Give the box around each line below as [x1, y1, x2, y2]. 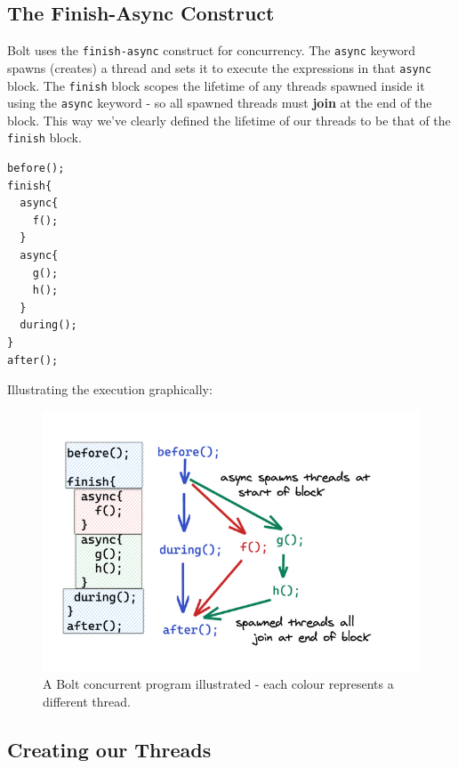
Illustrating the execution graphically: [7, 380, 213, 399]
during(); [20, 319, 77, 332]
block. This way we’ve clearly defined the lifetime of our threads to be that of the [7, 110, 451, 129]
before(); [7, 162, 65, 175]
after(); [7, 353, 59, 367]
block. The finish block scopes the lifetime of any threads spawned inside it [7, 76, 425, 94]
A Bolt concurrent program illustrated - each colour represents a [43, 675, 394, 693]
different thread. [43, 691, 131, 710]
